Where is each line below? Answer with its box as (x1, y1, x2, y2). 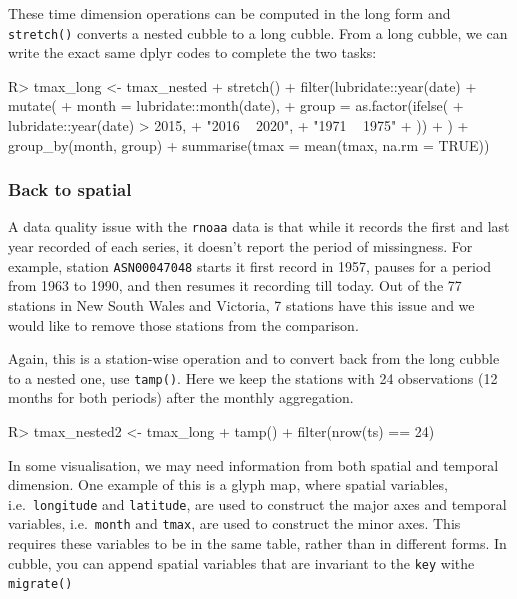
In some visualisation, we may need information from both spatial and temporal (8, 454, 499, 475)
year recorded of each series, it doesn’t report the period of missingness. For (8, 236, 473, 257)
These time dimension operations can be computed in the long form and (8, 3, 451, 23)
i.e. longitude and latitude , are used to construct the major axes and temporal (8, 493, 507, 514)
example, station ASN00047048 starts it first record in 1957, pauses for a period (8, 255, 492, 276)
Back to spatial (8, 177, 132, 202)
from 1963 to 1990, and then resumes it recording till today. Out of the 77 (8, 275, 462, 296)
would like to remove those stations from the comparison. (8, 314, 359, 335)
